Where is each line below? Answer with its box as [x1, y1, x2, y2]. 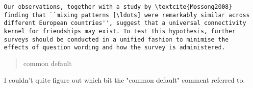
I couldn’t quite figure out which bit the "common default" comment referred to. [4, 74, 245, 85]
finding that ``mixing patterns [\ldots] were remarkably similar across [4, 11, 250, 19]
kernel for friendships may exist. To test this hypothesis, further [4, 27, 236, 35]
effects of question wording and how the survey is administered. [4, 44, 226, 51]
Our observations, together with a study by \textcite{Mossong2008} [4, 3, 232, 10]
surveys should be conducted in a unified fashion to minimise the [4, 36, 229, 43]
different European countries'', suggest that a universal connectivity [4, 20, 246, 27]
